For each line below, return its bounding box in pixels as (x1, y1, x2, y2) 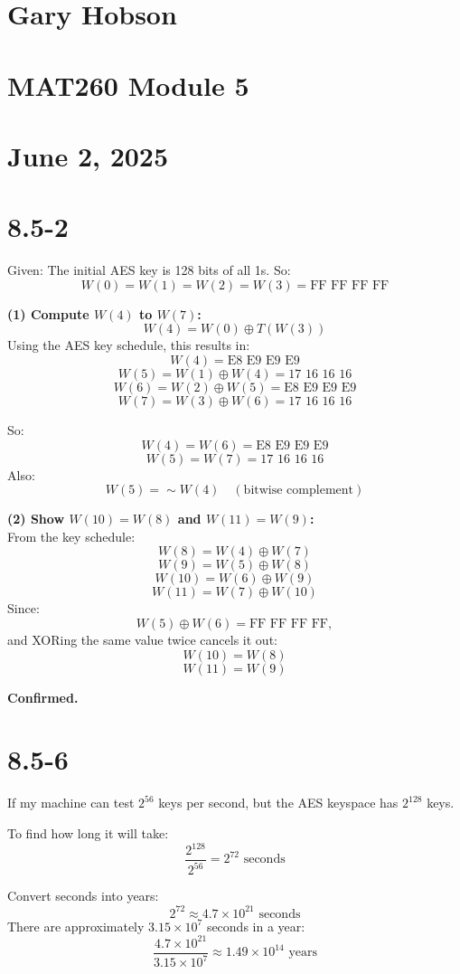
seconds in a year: (206, 916, 305, 935)
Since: (7, 599, 40, 618)
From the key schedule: (7, 526, 136, 545)
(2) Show (7, 509, 65, 528)
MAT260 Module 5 (7, 66, 249, 103)
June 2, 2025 (7, 137, 169, 174)
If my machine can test (7, 793, 135, 812)
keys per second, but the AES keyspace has (158, 793, 399, 812)
